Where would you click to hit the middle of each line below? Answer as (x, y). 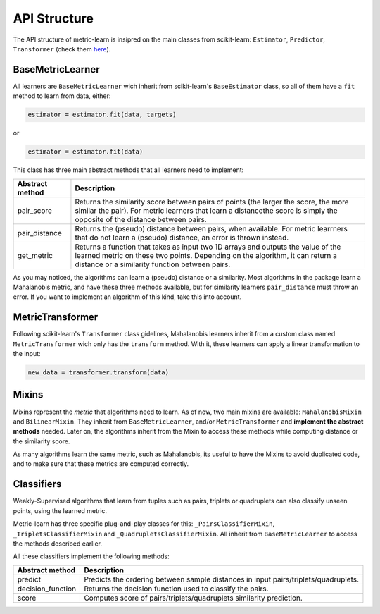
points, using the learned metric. (60, 510)
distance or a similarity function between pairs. (153, 264)
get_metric (35, 255)
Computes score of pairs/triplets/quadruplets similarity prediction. (193, 598)
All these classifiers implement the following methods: (91, 556)
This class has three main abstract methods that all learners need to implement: (128, 170)
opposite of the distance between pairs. (141, 219)
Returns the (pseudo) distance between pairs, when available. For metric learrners (211, 228)
